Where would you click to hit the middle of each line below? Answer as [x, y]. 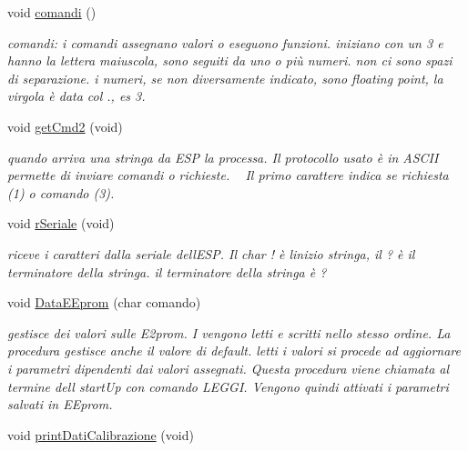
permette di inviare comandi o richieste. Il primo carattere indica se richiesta [228, 175]
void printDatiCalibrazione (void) [101, 434]
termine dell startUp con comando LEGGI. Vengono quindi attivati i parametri [228, 386]
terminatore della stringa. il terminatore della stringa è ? [167, 271]
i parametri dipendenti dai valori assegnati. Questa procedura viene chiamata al [229, 368]
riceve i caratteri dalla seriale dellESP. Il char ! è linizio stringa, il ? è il [211, 253]
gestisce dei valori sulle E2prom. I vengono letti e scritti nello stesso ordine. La [229, 332]
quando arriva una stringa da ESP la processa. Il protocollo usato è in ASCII [223, 157]
